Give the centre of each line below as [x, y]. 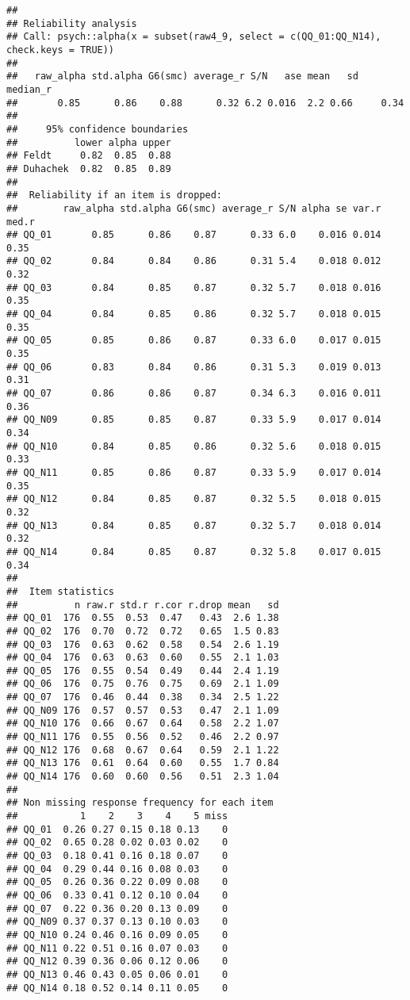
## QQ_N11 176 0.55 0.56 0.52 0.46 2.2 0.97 [143, 737]
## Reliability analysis [72, 23]
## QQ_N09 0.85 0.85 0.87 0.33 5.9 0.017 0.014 [194, 420]
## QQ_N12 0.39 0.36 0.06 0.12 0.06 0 [117, 962]
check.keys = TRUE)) [61, 50]
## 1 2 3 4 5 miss [117, 816]
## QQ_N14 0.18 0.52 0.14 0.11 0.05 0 [117, 988]
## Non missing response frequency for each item [140, 803]
